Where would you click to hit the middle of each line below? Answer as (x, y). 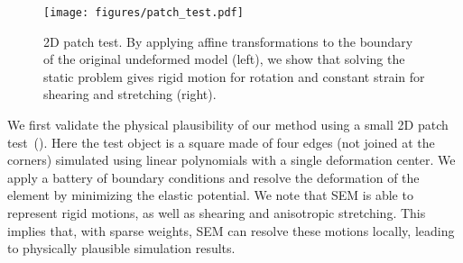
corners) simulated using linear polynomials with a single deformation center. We (231, 160)
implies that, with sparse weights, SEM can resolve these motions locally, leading (231, 230)
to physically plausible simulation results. (121, 248)
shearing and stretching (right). (130, 94)
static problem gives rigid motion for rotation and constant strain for (234, 76)
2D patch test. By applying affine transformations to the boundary (228, 41)
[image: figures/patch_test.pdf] (144, 13)
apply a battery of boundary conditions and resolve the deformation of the (213, 177)
